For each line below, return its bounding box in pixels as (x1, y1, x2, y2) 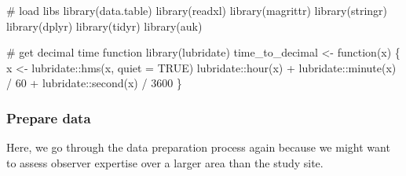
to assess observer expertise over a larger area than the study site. (6, 154, 324, 170)
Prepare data (6, 108, 91, 127)
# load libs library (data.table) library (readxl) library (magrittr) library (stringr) (6, 2, 388, 18)
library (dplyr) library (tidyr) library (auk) (6, 17, 203, 34)
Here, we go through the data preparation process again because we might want (6, 139, 390, 156)
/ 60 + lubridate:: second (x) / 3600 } (6, 75, 182, 91)
